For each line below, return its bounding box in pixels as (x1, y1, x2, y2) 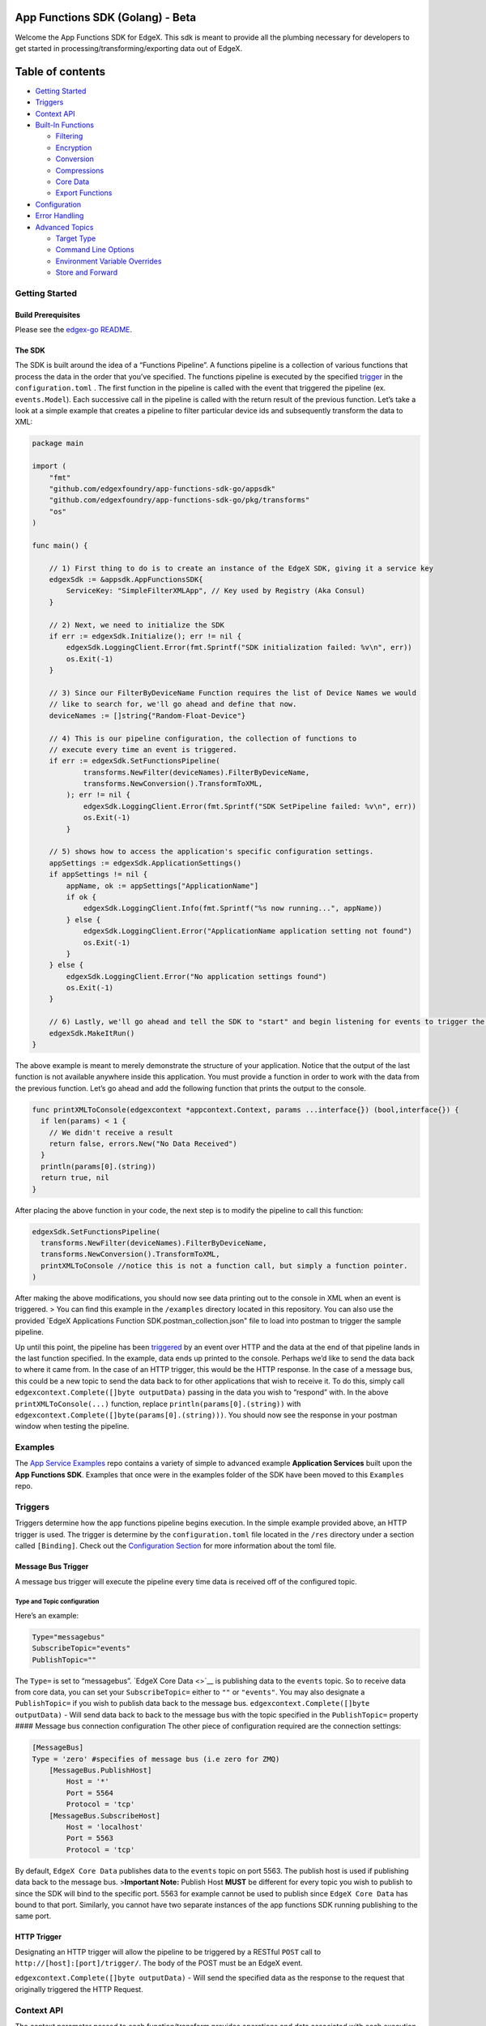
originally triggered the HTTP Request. (15, 1984, 143, 1994)
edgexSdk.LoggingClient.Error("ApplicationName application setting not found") (83, 926, 412, 936)
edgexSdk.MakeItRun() (49, 1028, 135, 1037)
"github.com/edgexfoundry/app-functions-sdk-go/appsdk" (49, 484, 276, 494)
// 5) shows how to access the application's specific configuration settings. (49, 847, 374, 857)
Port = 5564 (66, 1788, 113, 1797)
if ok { (66, 892, 97, 901)
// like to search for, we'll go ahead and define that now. (49, 699, 297, 709)
